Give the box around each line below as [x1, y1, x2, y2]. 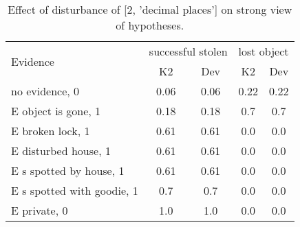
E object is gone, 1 [11, 103, 101, 119]
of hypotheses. [116, 17, 184, 33]
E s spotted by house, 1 [11, 163, 125, 178]
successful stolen [149, 43, 228, 59]
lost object [238, 43, 289, 59]
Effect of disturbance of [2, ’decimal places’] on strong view [8, 1, 292, 17]
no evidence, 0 [11, 83, 80, 99]
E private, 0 [11, 202, 68, 218]
